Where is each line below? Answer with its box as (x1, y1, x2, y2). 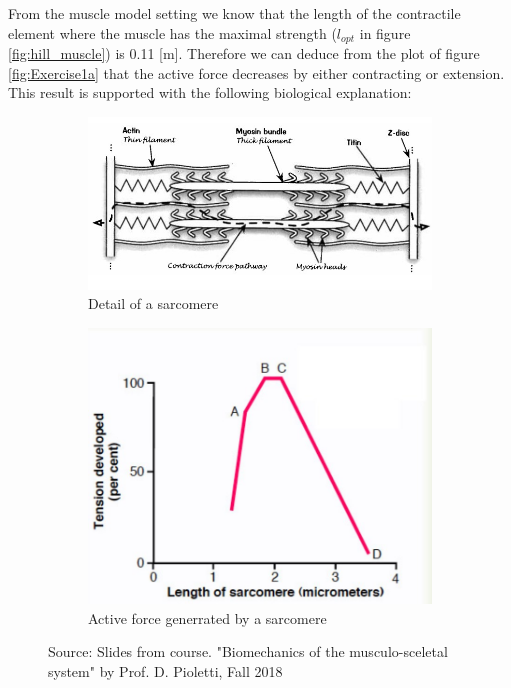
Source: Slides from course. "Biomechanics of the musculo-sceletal (48, 641, 448, 662)
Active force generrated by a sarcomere (88, 607, 327, 628)
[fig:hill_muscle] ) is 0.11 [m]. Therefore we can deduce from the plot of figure (8, 43, 480, 64)
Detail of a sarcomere (88, 293, 219, 314)
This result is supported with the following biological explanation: (8, 82, 412, 103)
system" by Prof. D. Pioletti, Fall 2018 (48, 661, 283, 682)
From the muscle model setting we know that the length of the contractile (8, 3, 461, 23)
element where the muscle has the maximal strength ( (8, 22, 337, 43)
